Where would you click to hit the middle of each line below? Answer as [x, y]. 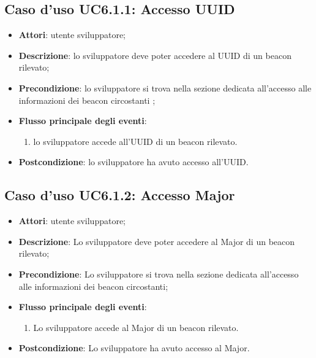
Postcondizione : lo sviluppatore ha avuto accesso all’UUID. [134, 162]
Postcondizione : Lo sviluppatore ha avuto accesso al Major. [134, 348]
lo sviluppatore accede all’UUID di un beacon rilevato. [135, 141]
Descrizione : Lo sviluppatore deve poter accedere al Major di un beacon [157, 241]
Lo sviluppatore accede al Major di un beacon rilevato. [136, 327]
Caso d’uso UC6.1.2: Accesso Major [120, 195]
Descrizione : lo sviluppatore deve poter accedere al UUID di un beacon [155, 55]
